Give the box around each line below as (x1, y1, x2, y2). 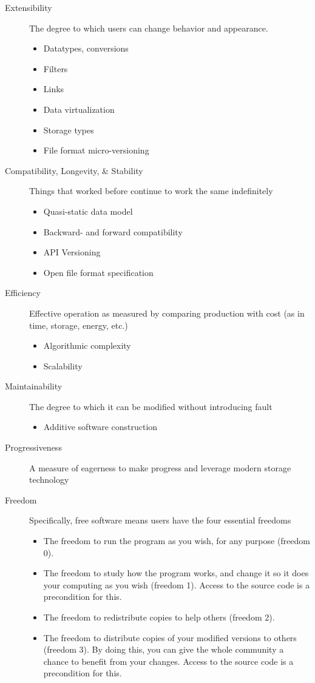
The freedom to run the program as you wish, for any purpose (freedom (43, 534, 310, 547)
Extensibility (5, 1, 52, 13)
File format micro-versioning (43, 144, 149, 156)
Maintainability (5, 380, 63, 392)
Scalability (43, 359, 83, 372)
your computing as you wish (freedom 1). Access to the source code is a (43, 578, 310, 591)
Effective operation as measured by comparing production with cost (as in (29, 306, 305, 319)
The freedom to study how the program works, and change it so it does (43, 567, 309, 579)
